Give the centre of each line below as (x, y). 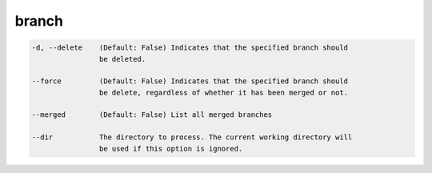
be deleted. (122, 59)
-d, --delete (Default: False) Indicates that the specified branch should (190, 48)
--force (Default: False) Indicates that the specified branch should (190, 81)
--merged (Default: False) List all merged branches (152, 115)
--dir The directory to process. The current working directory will (192, 137)
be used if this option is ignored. (171, 149)
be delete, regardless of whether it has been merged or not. (223, 93)
